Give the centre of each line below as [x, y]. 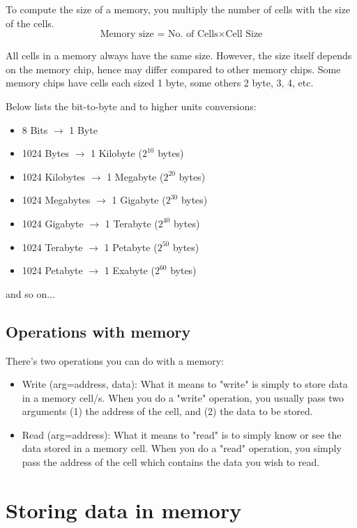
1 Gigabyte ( [139, 200]
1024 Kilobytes [54, 176]
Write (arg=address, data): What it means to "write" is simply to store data [185, 384]
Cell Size [244, 35]
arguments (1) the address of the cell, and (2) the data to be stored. [167, 411]
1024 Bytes [45, 153]
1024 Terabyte [52, 247]
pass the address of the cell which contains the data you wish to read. [171, 462]
